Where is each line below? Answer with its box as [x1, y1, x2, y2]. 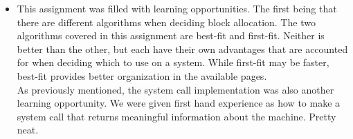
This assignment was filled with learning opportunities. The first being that [17, 1, 337, 15]
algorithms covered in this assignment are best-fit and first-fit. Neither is [17, 28, 325, 43]
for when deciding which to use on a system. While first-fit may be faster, [17, 55, 329, 69]
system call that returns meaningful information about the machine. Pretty [17, 109, 336, 123]
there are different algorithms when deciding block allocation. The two [17, 14, 316, 29]
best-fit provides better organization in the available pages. [17, 68, 267, 83]
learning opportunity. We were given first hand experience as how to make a [17, 96, 341, 110]
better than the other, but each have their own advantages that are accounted [17, 41, 348, 56]
